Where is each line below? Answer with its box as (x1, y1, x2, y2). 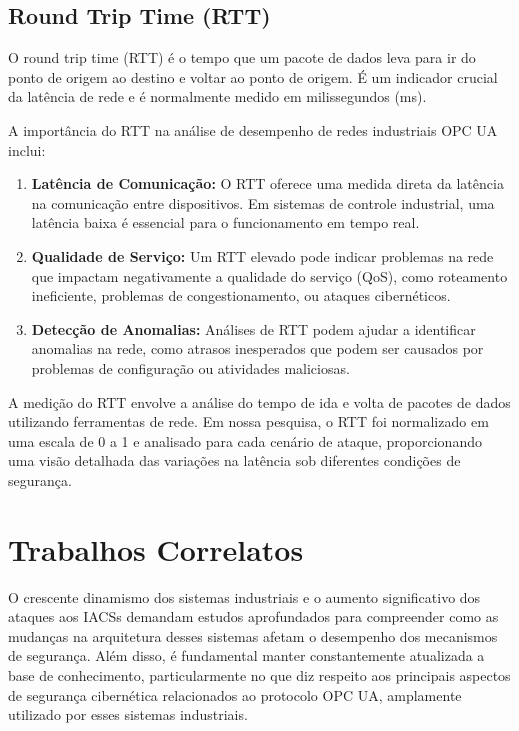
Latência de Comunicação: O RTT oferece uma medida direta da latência (31, 173, 504, 194)
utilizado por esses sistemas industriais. (8, 704, 248, 725)
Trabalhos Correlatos (8, 528, 304, 569)
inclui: (8, 139, 46, 160)
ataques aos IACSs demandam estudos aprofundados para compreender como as (8, 606, 499, 627)
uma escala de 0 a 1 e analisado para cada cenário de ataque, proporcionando (8, 430, 482, 451)
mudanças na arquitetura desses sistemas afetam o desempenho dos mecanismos (8, 625, 498, 646)
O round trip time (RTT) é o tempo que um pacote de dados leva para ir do (8, 47, 476, 68)
